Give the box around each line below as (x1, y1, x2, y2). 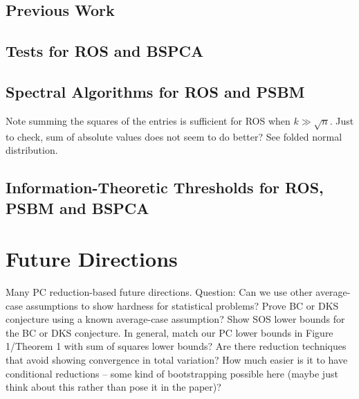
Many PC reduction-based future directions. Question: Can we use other (6, 285, 313, 299)
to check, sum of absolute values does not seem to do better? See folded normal (6, 129, 342, 143)
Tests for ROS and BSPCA (6, 40, 204, 62)
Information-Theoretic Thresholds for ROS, (6, 177, 324, 198)
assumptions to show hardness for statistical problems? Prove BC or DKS (26, 298, 339, 312)
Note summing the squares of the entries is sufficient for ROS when (6, 113, 291, 127)
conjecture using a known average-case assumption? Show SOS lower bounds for (6, 312, 345, 326)
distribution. (6, 143, 58, 157)
